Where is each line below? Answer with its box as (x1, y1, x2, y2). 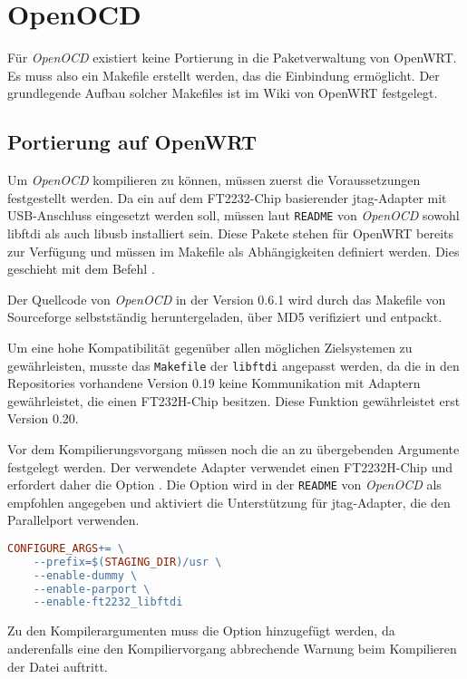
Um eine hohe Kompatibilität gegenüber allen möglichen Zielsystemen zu (7, 337, 413, 356)
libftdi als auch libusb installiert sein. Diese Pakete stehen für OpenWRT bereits (7, 223, 454, 242)
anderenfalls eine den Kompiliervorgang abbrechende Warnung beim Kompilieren (7, 638, 457, 657)
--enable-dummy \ (33, 568, 138, 582)
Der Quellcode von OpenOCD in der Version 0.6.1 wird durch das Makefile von (7, 289, 446, 308)
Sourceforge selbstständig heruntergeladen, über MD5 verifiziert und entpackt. (7, 307, 443, 326)
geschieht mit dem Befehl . (7, 259, 155, 278)
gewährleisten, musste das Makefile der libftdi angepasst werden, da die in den (7, 355, 460, 374)
